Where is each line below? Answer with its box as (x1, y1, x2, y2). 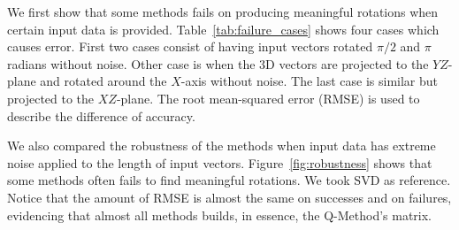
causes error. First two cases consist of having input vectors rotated (7, 37, 373, 56)
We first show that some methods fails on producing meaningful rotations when (7, 3, 439, 20)
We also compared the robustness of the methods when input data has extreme (7, 136, 436, 155)
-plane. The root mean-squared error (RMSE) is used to (116, 88, 420, 107)
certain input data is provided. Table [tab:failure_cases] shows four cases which (7, 19, 440, 38)
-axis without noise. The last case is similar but (180, 72, 439, 90)
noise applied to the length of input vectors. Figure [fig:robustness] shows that (7, 153, 432, 172)
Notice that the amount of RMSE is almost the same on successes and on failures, (7, 188, 452, 206)
